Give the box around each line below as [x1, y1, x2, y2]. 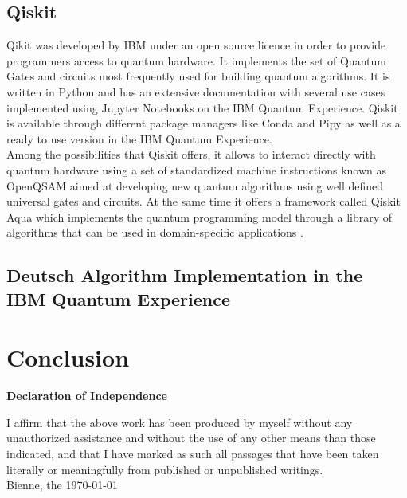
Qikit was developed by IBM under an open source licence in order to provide [6, 37, 386, 53]
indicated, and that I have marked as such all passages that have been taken [6, 445, 379, 461]
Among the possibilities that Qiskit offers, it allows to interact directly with [6, 146, 376, 163]
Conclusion [6, 341, 130, 374]
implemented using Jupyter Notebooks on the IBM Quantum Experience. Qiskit [6, 99, 398, 116]
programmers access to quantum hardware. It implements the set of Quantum [6, 52, 386, 69]
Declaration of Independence [6, 387, 167, 404]
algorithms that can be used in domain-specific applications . [6, 224, 303, 241]
